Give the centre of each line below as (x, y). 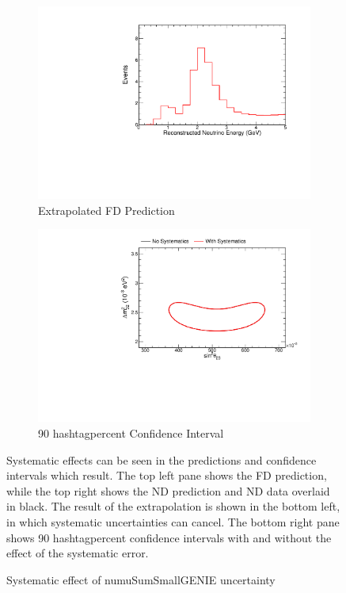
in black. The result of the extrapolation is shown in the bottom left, (173, 506)
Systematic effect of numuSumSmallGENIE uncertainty (141, 579)
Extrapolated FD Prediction (106, 210)
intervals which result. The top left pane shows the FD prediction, (167, 475)
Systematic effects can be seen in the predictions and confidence (162, 459)
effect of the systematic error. (78, 553)
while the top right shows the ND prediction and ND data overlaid (168, 490)
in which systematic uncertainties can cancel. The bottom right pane (173, 521)
